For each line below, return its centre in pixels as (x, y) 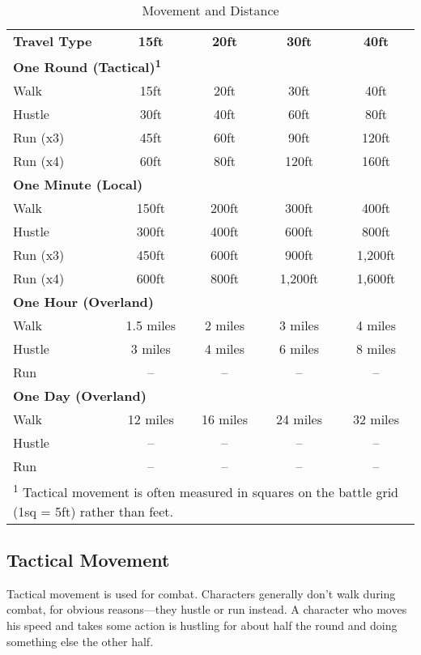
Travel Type (53, 41)
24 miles (300, 419)
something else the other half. (80, 641)
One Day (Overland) (80, 396)
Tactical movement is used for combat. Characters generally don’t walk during (201, 593)
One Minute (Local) (78, 185)
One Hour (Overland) (83, 302)
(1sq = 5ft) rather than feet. (93, 511)
